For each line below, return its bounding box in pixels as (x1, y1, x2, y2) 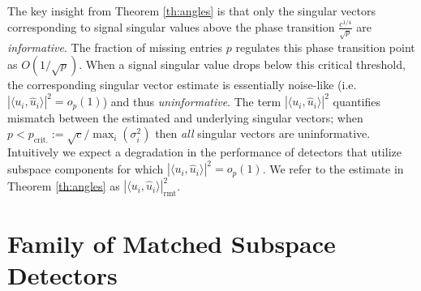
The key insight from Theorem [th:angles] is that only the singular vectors (7, 2, 376, 19)
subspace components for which (7, 160, 164, 177)
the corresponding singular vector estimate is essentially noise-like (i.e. (7, 76, 357, 93)
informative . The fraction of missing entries (7, 38, 223, 55)
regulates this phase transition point (235, 38, 415, 55)
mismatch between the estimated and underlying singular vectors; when (7, 109, 363, 126)
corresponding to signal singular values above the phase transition (7, 18, 335, 35)
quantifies (333, 92, 380, 109)
